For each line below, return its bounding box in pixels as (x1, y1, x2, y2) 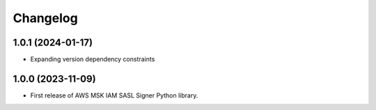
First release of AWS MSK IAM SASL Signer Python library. (30, 91, 198, 100)
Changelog (13, 10, 78, 26)
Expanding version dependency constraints (30, 55, 155, 64)
